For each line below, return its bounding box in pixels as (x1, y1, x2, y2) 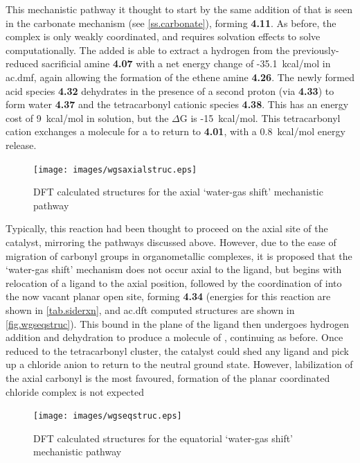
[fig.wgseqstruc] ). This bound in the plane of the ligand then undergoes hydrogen (6, 316, 349, 331)
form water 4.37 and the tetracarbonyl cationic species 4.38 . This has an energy (6, 97, 349, 112)
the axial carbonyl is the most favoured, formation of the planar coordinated (6, 370, 330, 385)
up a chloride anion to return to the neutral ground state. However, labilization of (6, 357, 353, 372)
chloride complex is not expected (6, 384, 144, 399)
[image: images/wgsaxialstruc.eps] (33, 164, 197, 175)
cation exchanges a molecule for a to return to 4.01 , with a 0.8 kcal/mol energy (6, 124, 345, 139)
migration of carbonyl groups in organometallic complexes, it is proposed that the (6, 248, 352, 263)
